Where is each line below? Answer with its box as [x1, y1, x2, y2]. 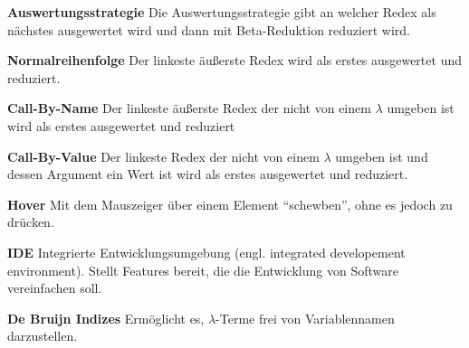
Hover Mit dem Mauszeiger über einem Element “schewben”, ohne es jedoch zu [7, 194, 453, 213]
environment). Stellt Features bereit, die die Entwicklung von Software [7, 260, 398, 279]
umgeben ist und [335, 146, 428, 165]
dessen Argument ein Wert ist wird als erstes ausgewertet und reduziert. [7, 165, 408, 183]
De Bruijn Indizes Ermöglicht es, [7, 308, 205, 327]
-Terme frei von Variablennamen [215, 308, 395, 327]
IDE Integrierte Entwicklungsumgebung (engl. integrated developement [7, 242, 406, 261]
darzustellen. [7, 326, 78, 345]
